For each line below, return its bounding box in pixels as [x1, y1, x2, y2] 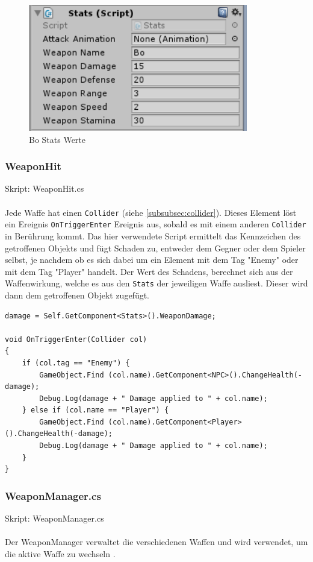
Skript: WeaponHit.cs [5, 182, 84, 195]
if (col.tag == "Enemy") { [22, 358, 130, 367]
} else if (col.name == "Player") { [22, 406, 169, 415]
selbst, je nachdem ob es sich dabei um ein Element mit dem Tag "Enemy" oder [5, 253, 299, 266]
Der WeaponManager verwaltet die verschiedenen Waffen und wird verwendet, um [5, 535, 308, 548]
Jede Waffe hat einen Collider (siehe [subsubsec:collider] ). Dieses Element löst [5, 206, 297, 218]
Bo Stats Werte [29, 133, 86, 145]
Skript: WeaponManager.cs [5, 512, 104, 525]
